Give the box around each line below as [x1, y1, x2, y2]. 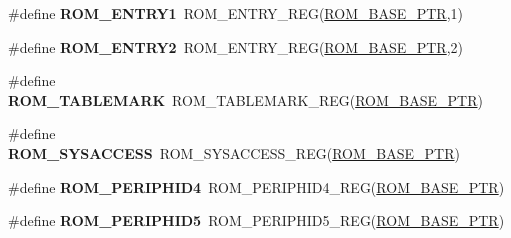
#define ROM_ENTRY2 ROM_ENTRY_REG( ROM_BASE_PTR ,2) [8, 36, 464, 57]
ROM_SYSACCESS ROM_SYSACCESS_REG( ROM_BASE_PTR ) [8, 142, 460, 163]
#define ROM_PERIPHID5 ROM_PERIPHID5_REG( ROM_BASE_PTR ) [8, 210, 505, 231]
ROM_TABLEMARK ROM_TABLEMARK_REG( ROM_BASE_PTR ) [8, 89, 483, 110]
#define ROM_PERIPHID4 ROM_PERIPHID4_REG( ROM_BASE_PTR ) [8, 176, 505, 197]
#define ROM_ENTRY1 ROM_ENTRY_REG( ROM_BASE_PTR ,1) [8, 3, 464, 23]
